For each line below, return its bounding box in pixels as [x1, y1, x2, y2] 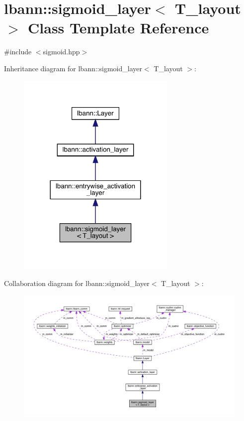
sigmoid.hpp [43, 46, 80, 57]
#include [4, 46, 32, 57]
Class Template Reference [28, 17, 209, 38]
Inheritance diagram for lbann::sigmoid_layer [4, 63, 142, 73]
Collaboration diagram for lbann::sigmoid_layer [4, 278, 150, 288]
